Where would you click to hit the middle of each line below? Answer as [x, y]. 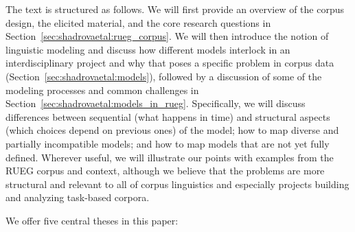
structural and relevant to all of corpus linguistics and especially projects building [177, 184]
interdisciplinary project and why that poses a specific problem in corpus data [170, 63]
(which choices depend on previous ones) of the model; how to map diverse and [172, 130]
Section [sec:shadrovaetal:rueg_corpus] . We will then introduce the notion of [167, 36]
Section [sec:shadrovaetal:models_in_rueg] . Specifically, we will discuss [156, 103]
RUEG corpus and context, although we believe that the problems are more [165, 171]
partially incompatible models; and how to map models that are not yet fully [168, 143]
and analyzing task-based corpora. [78, 197]
